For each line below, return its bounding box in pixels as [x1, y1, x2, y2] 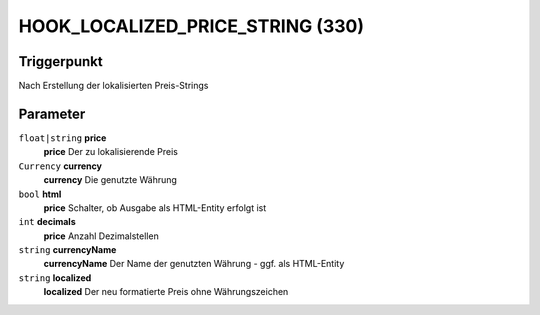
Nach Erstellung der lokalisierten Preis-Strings [18, 80, 209, 92]
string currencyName [18, 244, 117, 256]
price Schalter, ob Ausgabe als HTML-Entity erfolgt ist [43, 201, 267, 214]
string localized [18, 271, 92, 284]
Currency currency [18, 160, 102, 172]
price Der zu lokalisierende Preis [43, 146, 179, 158]
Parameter [18, 105, 86, 122]
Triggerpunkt [18, 53, 104, 70]
